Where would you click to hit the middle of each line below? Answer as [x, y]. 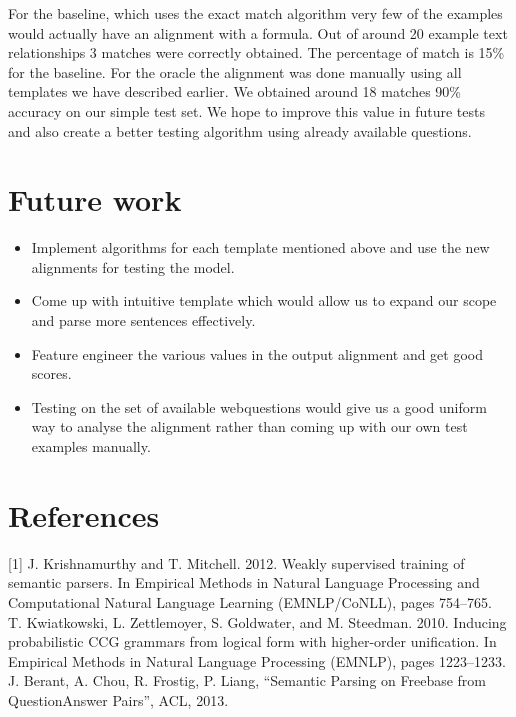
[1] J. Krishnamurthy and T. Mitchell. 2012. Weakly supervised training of [236, 562]
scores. [51, 373]
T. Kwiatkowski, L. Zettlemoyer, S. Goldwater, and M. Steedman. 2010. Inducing [257, 621]
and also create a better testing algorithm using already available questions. [240, 130]
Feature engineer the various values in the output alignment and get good [257, 353]
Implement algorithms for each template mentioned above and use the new [260, 247]
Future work [95, 199]
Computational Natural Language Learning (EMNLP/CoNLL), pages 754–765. [250, 601]
